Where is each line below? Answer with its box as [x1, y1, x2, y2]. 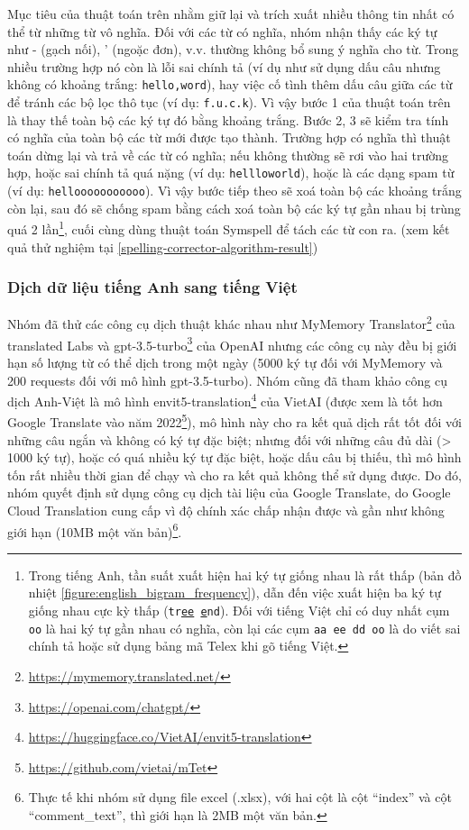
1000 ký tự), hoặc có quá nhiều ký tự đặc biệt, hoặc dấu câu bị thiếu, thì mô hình [7, 448, 462, 467]
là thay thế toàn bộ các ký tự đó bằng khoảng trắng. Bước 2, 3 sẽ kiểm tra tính [7, 110, 449, 129]
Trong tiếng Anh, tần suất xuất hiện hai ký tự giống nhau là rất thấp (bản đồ [28, 565, 462, 584]
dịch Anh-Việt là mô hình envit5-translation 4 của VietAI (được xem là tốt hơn [7, 389, 443, 410]
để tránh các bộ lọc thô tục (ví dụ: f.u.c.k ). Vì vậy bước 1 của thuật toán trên [7, 93, 451, 112]
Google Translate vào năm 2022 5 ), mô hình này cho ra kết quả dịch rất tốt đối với [7, 410, 462, 432]
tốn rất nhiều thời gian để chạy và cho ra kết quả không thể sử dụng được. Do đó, [7, 465, 462, 484]
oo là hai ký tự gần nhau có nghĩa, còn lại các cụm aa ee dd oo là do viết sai [28, 618, 461, 637]
